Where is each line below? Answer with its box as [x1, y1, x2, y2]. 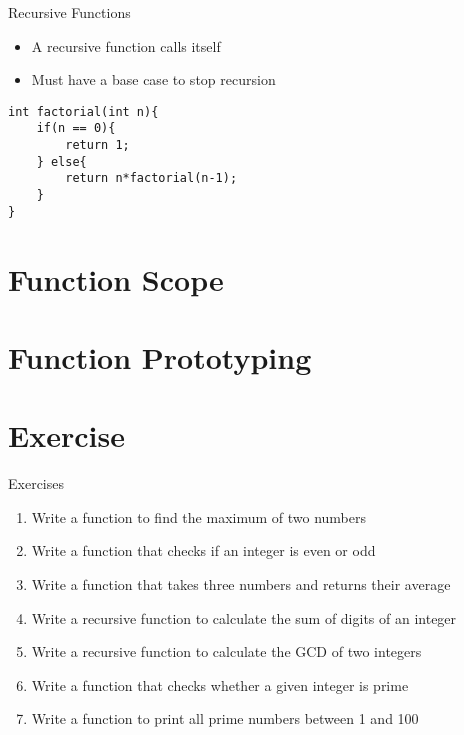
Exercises [8, 473, 64, 494]
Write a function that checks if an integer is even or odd [31, 540, 376, 561]
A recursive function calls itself [31, 35, 221, 56]
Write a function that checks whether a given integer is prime [31, 674, 409, 695]
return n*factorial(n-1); [65, 171, 238, 186]
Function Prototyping [8, 336, 312, 377]
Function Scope [8, 258, 224, 299]
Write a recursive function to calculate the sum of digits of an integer [31, 607, 457, 628]
